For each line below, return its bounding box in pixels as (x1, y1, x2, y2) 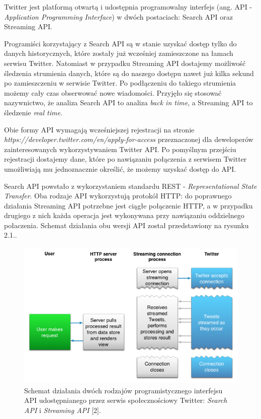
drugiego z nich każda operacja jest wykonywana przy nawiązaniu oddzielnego (4, 210, 244, 221)
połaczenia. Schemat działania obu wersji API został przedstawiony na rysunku (4, 220, 249, 230)
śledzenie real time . (4, 107, 62, 117)
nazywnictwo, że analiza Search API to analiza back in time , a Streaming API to (4, 97, 253, 108)
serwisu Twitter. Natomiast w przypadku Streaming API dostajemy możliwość (4, 57, 246, 68)
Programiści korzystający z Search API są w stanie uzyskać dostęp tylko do (4, 38, 237, 48)
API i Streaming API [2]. (24, 404, 101, 415)
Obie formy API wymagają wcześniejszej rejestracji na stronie (4, 124, 195, 134)
